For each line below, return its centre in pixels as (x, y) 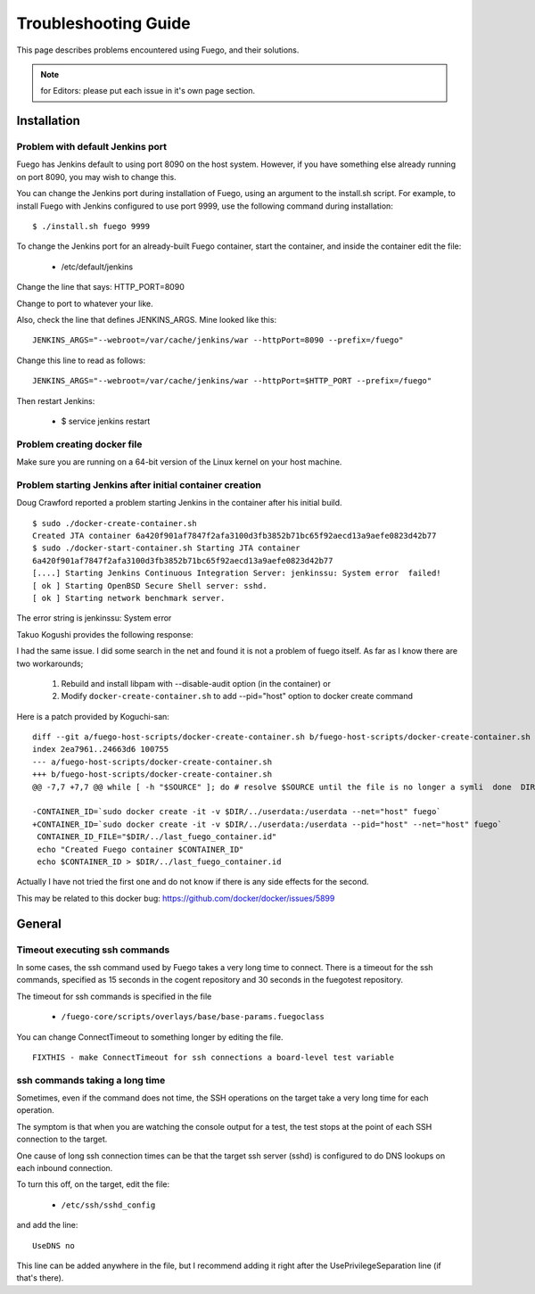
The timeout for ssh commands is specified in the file (114, 996)
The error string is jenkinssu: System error (94, 618)
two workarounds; (50, 663)
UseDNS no (53, 1245)
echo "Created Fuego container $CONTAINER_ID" (140, 849)
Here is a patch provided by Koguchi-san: (93, 716)
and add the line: (47, 1225)
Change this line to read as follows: (81, 360)
